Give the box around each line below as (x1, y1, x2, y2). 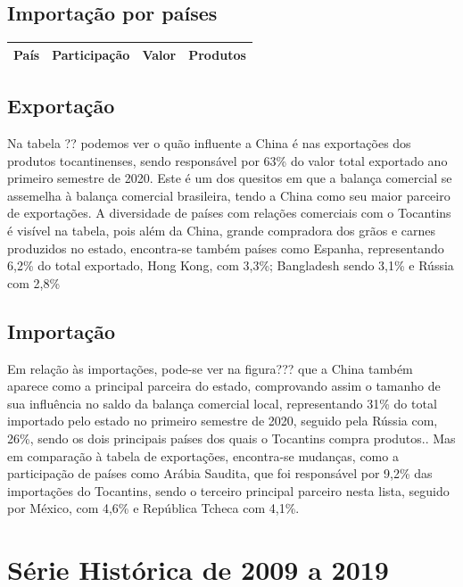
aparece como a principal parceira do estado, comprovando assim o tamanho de (7, 376, 441, 395)
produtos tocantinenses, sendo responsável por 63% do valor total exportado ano (7, 151, 448, 169)
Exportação (7, 92, 115, 120)
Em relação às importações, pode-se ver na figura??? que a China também (7, 359, 413, 377)
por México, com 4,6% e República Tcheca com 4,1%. (7, 499, 300, 517)
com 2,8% (7, 273, 61, 292)
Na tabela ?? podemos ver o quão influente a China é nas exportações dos (7, 134, 411, 152)
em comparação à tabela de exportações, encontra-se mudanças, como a (7, 446, 399, 465)
